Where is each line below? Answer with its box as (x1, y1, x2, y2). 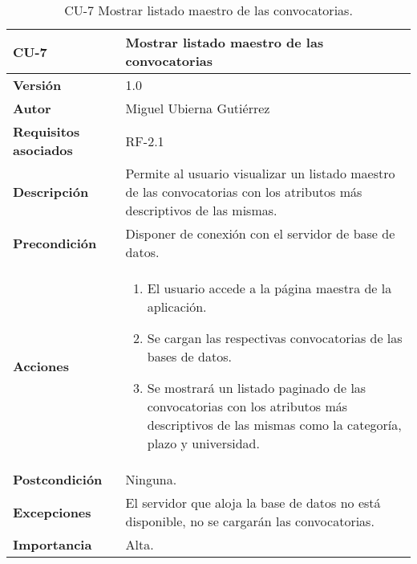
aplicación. (147, 297, 207, 316)
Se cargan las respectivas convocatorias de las (147, 329, 403, 347)
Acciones (13, 356, 69, 375)
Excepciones (13, 502, 91, 521)
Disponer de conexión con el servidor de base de (125, 224, 395, 243)
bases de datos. (147, 347, 232, 366)
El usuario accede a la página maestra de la (147, 279, 392, 297)
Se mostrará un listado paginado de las (147, 378, 366, 397)
